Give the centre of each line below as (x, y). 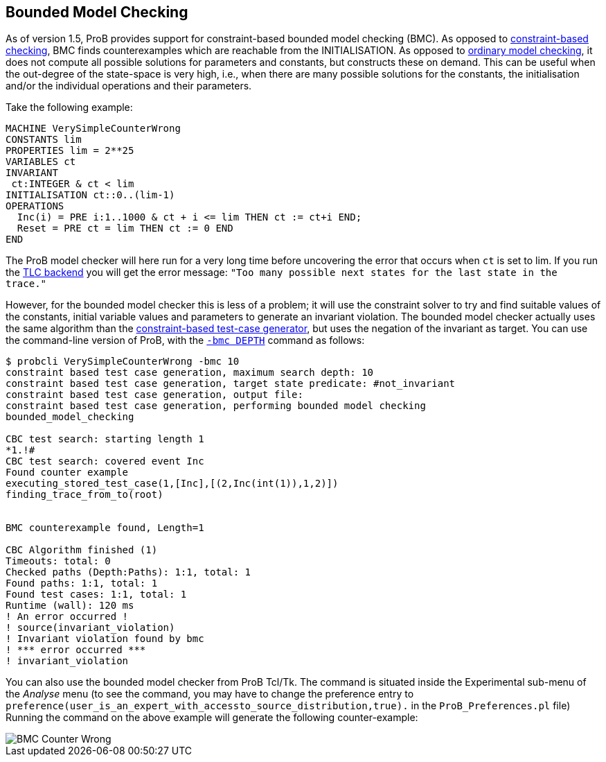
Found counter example (67, 473)
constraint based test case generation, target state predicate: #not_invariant (231, 384)
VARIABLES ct (41, 162)
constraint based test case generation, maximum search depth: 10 (190, 373)
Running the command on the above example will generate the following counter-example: (212, 718)
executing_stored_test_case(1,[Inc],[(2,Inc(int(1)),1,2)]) (172, 484)
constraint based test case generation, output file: (154, 395)
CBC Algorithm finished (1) (82, 550)
